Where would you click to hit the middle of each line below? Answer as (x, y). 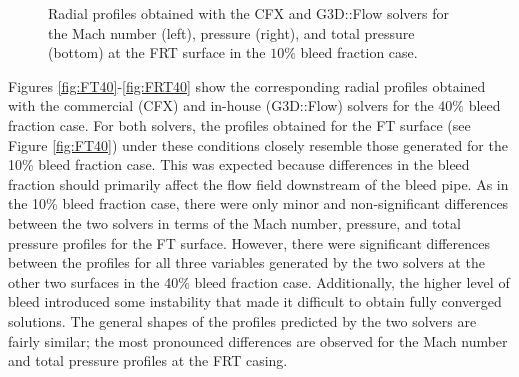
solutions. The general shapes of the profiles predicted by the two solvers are (242, 320)
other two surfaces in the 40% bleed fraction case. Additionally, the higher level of (259, 281)
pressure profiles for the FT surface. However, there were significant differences (249, 242)
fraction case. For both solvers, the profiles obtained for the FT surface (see (239, 124)
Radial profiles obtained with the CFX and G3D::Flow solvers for (249, 13)
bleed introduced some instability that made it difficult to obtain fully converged (255, 301)
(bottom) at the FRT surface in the (157, 52)
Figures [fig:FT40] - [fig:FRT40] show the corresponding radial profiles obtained (247, 85)
